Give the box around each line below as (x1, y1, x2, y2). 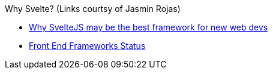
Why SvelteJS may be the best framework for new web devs (29, 22, 268, 32)
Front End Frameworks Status (29, 41, 146, 51)
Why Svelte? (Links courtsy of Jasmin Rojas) (5, 4, 181, 14)
